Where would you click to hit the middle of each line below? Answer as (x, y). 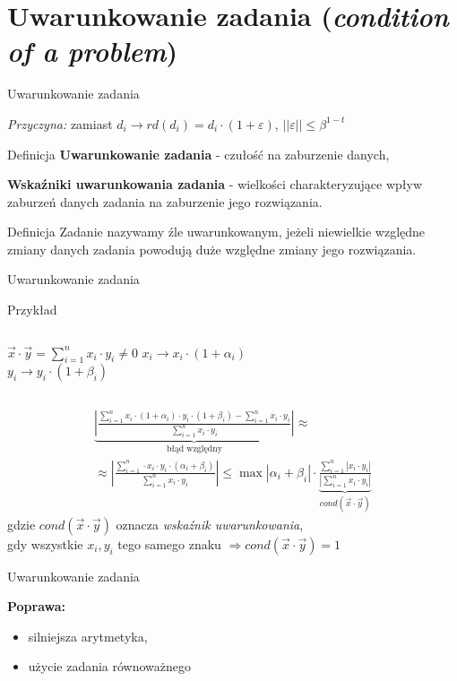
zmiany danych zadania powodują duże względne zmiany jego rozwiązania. (212, 249)
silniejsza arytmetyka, (88, 636)
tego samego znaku (169, 543)
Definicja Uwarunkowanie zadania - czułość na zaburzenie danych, (198, 154)
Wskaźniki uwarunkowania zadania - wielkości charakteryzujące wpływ (215, 184)
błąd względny (194, 449)
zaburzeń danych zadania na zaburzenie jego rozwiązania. (165, 201)
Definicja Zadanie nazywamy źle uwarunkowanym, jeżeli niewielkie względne (216, 232)
